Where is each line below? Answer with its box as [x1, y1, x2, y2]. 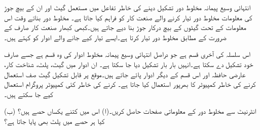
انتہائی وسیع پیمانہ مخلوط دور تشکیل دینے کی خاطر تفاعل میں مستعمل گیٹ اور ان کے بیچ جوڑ [4, 2, 250, 12]
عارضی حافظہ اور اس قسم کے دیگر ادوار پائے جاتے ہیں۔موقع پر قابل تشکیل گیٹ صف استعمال [4, 69, 246, 79]
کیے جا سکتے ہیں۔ [4, 88, 53, 99]
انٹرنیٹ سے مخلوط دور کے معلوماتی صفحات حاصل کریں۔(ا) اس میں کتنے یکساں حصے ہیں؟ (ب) [4, 106, 256, 116]
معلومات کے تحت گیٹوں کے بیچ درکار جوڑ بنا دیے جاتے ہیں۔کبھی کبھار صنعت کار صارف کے [4, 22, 246, 32]
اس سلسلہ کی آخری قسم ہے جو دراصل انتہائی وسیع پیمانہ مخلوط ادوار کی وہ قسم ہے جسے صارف [4, 49, 251, 59]
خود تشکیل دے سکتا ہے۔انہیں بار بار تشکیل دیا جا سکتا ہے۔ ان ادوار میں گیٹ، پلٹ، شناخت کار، [4, 58, 253, 69]
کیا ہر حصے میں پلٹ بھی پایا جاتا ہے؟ [4, 115, 105, 126]
